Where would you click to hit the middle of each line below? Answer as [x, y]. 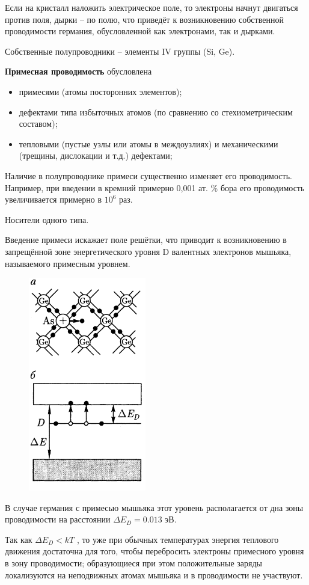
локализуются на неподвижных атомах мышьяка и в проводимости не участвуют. [154, 574]
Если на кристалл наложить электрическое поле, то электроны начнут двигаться [151, 7]
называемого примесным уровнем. [68, 263]
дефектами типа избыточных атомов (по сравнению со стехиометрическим [156, 112]
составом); [38, 124]
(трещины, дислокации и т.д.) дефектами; [96, 155]
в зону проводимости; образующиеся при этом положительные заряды [134, 563]
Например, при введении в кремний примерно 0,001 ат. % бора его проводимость [155, 187]
